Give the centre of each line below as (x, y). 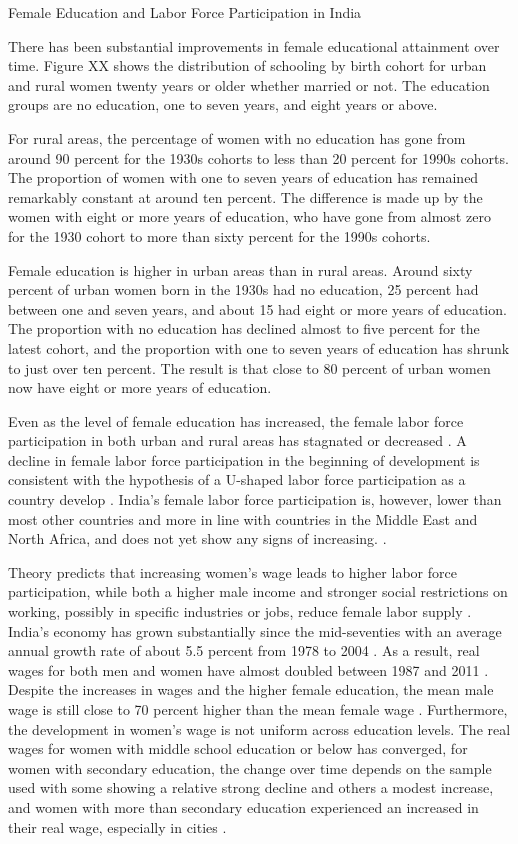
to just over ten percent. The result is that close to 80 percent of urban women (249, 367)
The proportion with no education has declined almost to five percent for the (244, 328)
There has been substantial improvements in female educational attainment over (254, 45)
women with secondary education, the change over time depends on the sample (250, 767)
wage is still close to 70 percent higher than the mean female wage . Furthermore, (258, 709)
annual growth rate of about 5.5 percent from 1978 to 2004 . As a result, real (244, 650)
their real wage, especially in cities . (117, 826)
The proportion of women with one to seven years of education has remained (243, 177)
